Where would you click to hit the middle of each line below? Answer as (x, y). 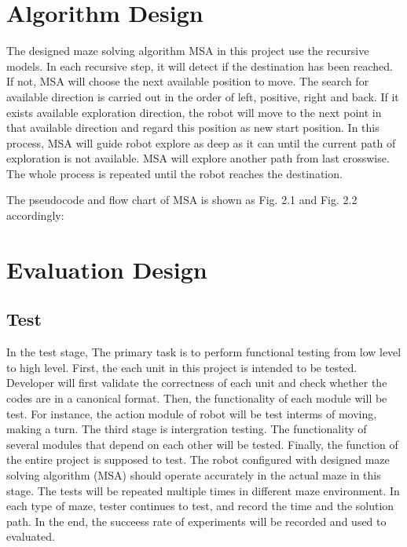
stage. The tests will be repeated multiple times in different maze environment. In (203, 490)
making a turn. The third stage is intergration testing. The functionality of (187, 429)
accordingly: (35, 215)
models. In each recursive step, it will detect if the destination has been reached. (200, 66)
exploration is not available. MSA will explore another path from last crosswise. (198, 158)
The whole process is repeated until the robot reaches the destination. (174, 173)
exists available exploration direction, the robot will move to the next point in (194, 112)
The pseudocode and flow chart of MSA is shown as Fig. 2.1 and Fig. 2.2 (182, 200)
